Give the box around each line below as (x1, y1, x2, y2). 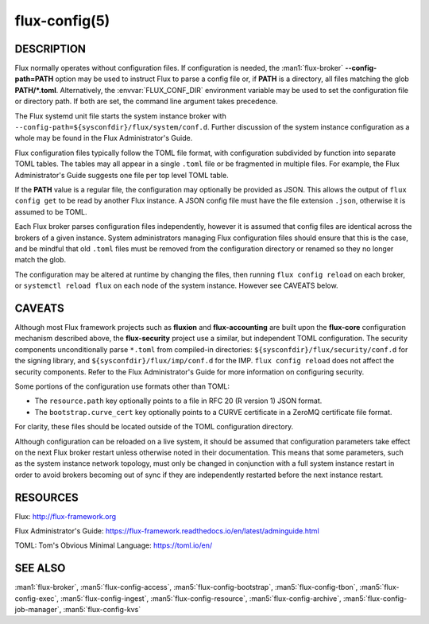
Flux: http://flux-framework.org (14, 511, 117, 521)
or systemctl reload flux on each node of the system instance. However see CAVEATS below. (14, 281, 338, 290)
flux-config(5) (14, 12, 110, 29)
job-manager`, (14, 605, 62, 614)
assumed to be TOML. (14, 207, 87, 216)
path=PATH (14, 74, 54, 83)
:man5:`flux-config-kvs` (63, 605, 141, 614)
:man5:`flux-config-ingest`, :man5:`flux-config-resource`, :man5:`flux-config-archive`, (60, 593, 342, 603)
